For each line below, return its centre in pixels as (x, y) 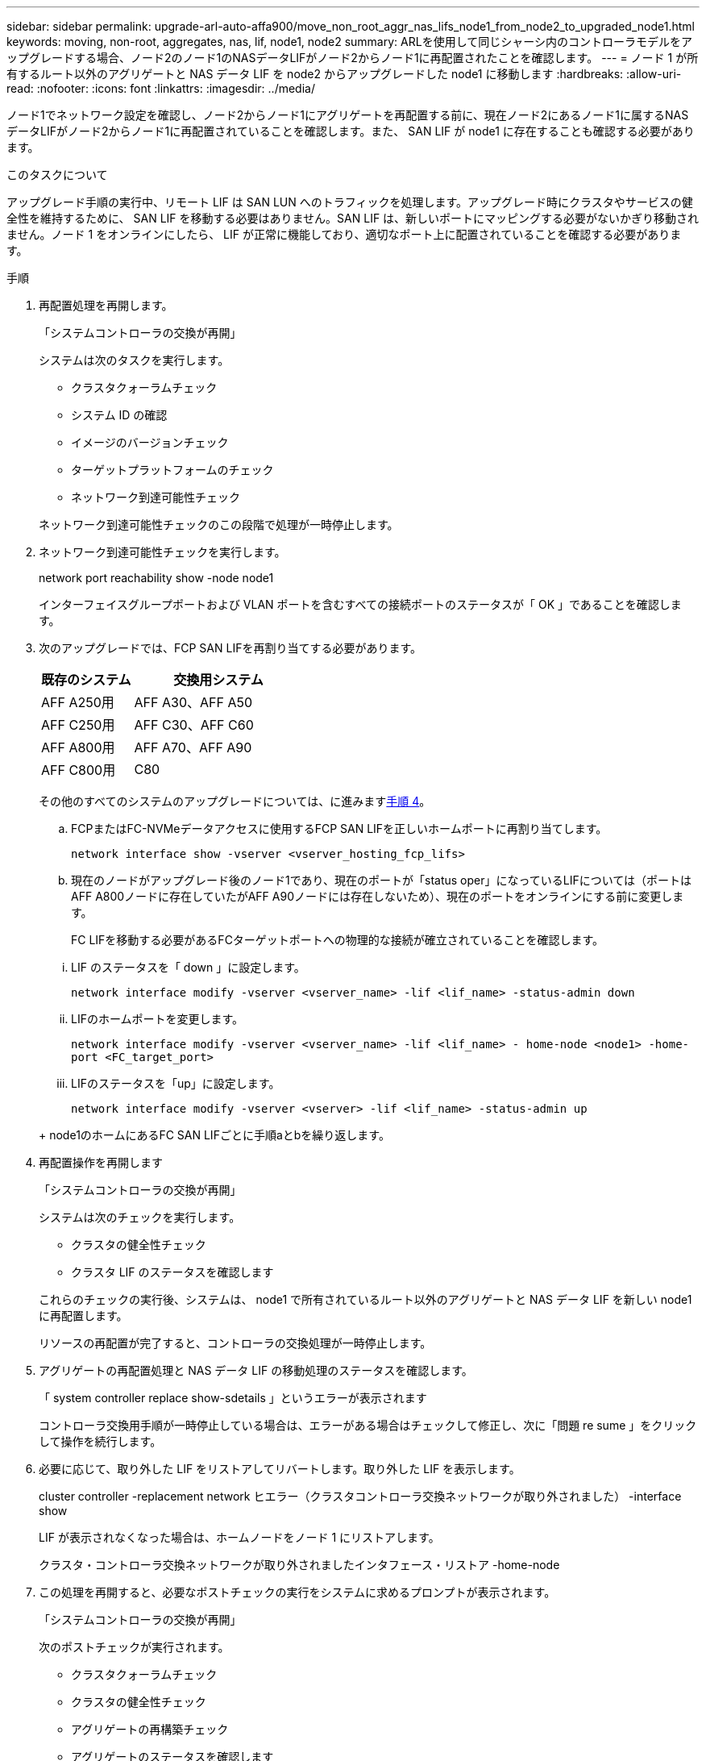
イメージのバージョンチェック (150, 442)
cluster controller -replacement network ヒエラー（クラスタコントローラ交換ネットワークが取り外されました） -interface (360, 1496)
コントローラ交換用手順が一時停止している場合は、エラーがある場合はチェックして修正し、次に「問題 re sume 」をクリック (368, 1425)
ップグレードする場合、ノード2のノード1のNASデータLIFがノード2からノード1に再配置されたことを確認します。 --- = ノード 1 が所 (353, 58)
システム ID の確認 (119, 415)
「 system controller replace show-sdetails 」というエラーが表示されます (233, 1398)
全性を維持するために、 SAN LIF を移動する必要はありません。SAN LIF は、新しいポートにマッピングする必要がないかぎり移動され (353, 218)
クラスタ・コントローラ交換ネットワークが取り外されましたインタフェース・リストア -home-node (299, 1565)
